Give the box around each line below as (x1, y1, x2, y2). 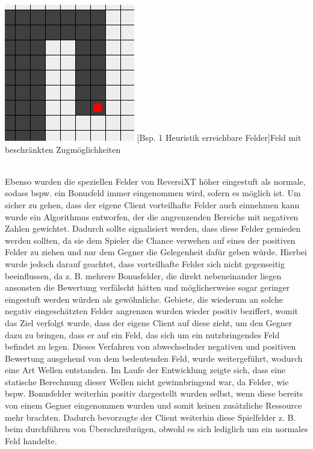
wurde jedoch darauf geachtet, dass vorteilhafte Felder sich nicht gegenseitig (5, 257, 285, 270)
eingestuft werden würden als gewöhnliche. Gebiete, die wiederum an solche (5, 293, 284, 305)
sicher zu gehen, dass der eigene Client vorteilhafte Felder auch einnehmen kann (5, 198, 300, 211)
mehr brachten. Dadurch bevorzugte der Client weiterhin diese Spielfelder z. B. (5, 410, 296, 423)
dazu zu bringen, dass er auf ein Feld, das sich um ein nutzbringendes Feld (5, 328, 280, 341)
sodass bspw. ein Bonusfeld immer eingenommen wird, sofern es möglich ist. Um (5, 187, 301, 199)
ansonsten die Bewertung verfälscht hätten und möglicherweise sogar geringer (5, 281, 290, 294)
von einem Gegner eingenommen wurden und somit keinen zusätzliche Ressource (5, 399, 302, 412)
